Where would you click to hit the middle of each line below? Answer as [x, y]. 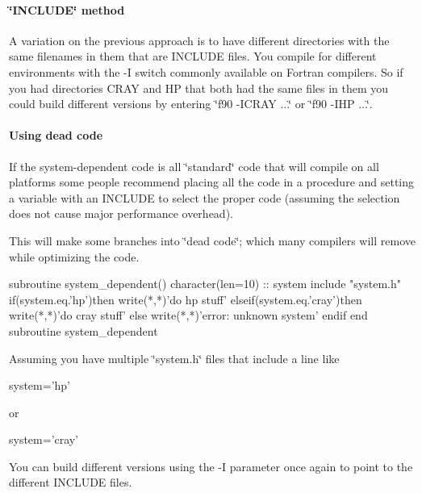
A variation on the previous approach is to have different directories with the [199, 40]
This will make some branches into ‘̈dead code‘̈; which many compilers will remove [212, 240]
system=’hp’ [40, 385]
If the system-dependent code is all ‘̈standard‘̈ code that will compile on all [194, 166]
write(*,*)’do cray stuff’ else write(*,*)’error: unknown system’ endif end [188, 315]
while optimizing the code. [74, 256]
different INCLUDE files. [71, 482]
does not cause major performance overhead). [121, 213]
